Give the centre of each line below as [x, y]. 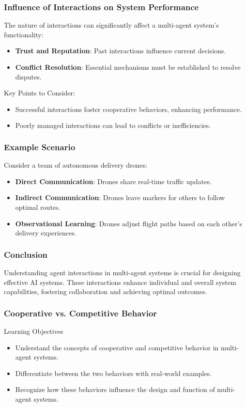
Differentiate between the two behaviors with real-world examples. [114, 373]
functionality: [24, 34]
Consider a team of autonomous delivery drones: [76, 165]
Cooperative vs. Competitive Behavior [81, 313]
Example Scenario [40, 147]
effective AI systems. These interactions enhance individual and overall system [120, 282]
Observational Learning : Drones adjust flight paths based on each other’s [129, 223]
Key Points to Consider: [39, 93]
